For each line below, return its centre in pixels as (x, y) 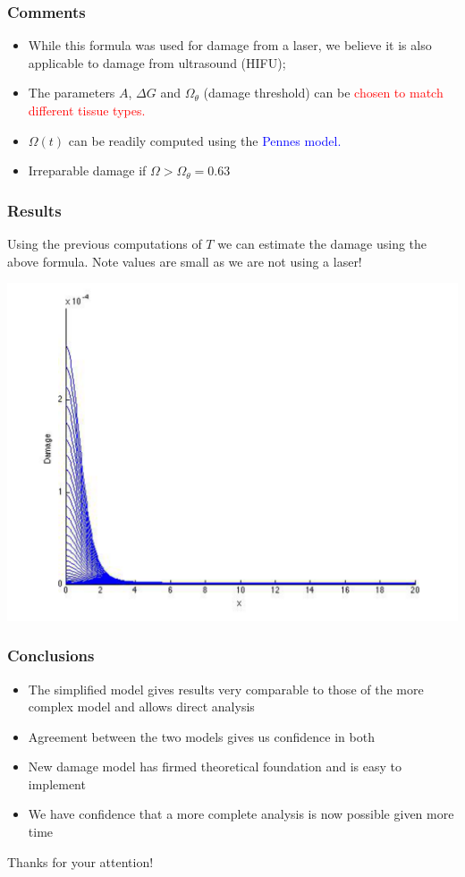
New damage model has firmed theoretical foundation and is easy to (215, 766)
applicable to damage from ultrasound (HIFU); (157, 62)
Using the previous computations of (105, 243)
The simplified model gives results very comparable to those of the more (226, 689)
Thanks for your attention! (80, 861)
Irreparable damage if (87, 170)
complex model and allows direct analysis (141, 707)
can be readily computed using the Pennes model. (205, 140)
